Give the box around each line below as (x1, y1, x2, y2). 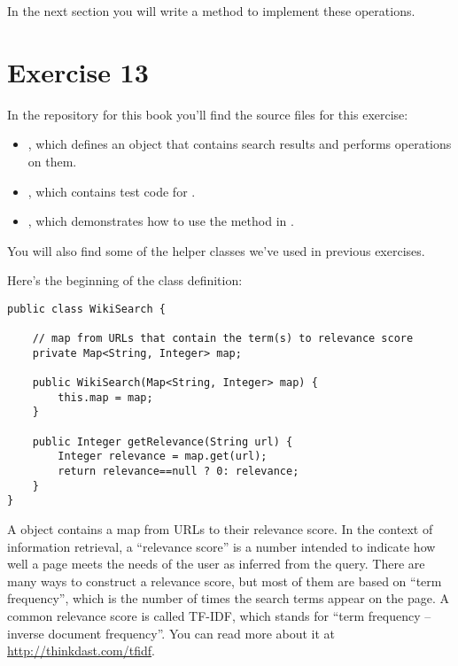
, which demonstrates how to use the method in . (27, 212, 294, 230)
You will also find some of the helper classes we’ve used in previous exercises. (7, 241, 425, 259)
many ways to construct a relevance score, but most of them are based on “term (7, 571, 442, 590)
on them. (27, 151, 77, 170)
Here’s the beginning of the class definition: (7, 271, 243, 290)
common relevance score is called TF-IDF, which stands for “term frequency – (7, 607, 431, 625)
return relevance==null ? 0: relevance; (58, 465, 299, 478)
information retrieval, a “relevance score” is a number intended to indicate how (7, 537, 436, 555)
